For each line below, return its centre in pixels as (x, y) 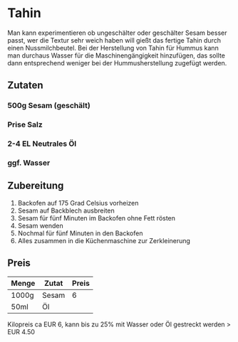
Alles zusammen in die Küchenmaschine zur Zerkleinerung (104, 240)
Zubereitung (36, 186)
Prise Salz (25, 124)
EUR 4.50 (21, 331)
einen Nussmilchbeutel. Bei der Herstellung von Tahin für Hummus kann (113, 48)
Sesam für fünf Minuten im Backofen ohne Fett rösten (97, 218)
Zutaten (26, 86)
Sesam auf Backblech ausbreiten (66, 210)
